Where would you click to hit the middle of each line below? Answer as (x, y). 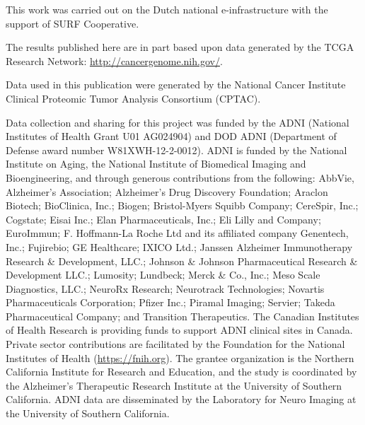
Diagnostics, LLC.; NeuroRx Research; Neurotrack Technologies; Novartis (165, 288)
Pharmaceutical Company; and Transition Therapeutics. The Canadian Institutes (182, 316)
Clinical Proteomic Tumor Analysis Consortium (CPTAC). (133, 98)
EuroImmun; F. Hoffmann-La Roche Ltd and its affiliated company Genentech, (177, 233)
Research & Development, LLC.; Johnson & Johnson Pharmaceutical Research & (182, 261)
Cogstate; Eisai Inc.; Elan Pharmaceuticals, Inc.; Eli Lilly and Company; (163, 219)
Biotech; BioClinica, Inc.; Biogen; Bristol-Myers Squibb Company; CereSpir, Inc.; (182, 205)
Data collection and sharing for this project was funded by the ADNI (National (178, 122)
